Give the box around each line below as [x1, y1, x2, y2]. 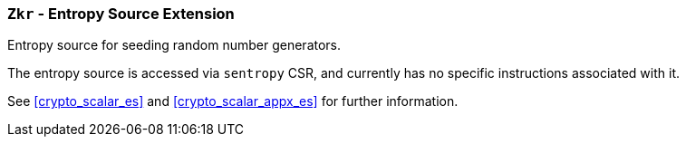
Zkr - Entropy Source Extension [7, 5, 235, 23]
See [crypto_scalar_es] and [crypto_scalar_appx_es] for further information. [7, 93, 459, 110]
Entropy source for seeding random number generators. [7, 37, 342, 53]
